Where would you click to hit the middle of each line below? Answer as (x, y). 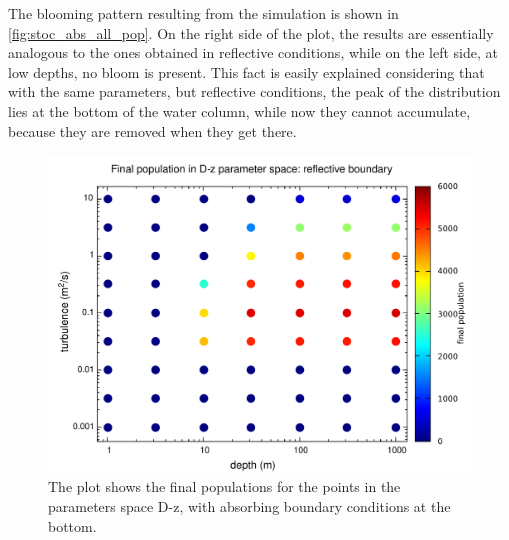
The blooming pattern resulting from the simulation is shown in (203, 13)
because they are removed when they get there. (152, 130)
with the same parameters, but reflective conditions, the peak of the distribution (254, 91)
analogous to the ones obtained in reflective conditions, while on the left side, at (253, 52)
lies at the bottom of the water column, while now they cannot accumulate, (239, 110)
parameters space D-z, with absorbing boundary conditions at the (249, 505)
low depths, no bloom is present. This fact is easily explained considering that (246, 71)
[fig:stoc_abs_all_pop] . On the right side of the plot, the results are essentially (251, 32)
